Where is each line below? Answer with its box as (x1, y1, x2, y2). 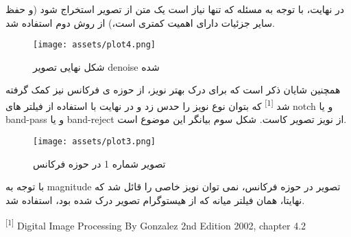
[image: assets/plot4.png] (33, 40, 156, 50)
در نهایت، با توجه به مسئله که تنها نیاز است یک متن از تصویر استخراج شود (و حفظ (5, 2, 345, 16)
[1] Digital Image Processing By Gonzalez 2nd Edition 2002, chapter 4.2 (5, 216, 306, 232)
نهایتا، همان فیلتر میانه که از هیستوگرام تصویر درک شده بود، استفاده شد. (5, 192, 305, 207)
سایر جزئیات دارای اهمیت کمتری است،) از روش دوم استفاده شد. (5, 15, 275, 30)
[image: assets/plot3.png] (33, 136, 156, 146)
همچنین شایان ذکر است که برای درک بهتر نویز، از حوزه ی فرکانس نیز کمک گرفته (5, 82, 341, 97)
